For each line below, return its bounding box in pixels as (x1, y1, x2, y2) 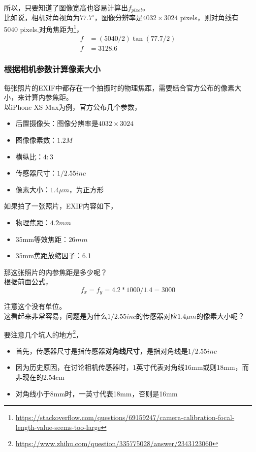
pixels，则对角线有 (180, 12, 239, 23)
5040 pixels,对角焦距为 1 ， (4, 23, 84, 34)
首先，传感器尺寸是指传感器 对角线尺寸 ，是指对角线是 (15, 345, 188, 356)
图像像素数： (15, 134, 57, 145)
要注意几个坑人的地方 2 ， (4, 328, 83, 339)
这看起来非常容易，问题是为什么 (4, 310, 107, 321)
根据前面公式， (4, 276, 52, 287)
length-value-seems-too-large (15, 422, 101, 432)
